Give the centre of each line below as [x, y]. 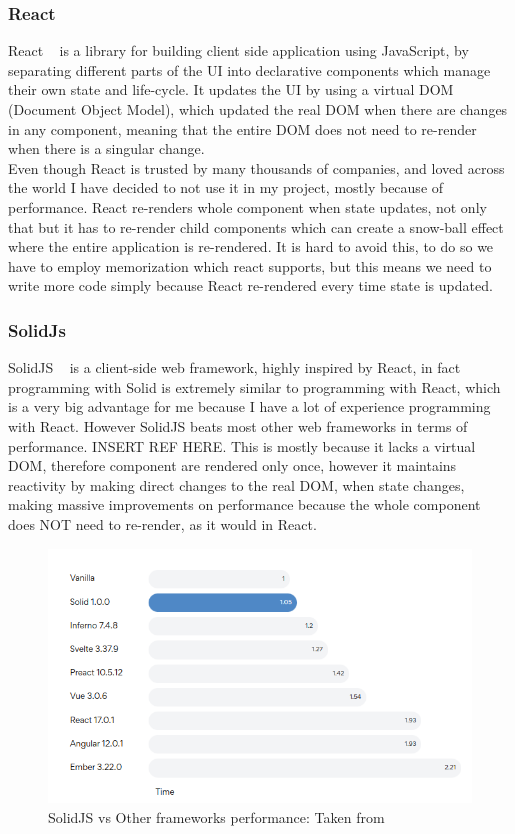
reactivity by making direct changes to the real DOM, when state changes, [236, 484]
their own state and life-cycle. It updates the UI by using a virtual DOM [231, 89]
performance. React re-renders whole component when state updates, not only [247, 206]
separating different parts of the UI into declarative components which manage [249, 69]
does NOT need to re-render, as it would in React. [162, 523]
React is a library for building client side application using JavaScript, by [238, 50]
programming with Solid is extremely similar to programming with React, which [254, 386]
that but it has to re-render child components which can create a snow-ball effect [256, 226]
